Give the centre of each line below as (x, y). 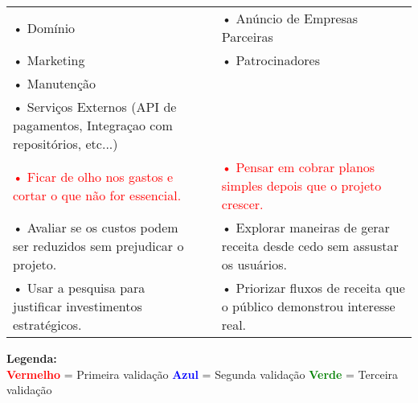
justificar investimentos (78, 306)
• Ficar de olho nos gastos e (93, 176)
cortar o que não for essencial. (97, 195)
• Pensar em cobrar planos (298, 167)
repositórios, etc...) (66, 144)
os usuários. (254, 264)
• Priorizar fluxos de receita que (313, 288)
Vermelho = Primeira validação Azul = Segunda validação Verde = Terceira (203, 374)
